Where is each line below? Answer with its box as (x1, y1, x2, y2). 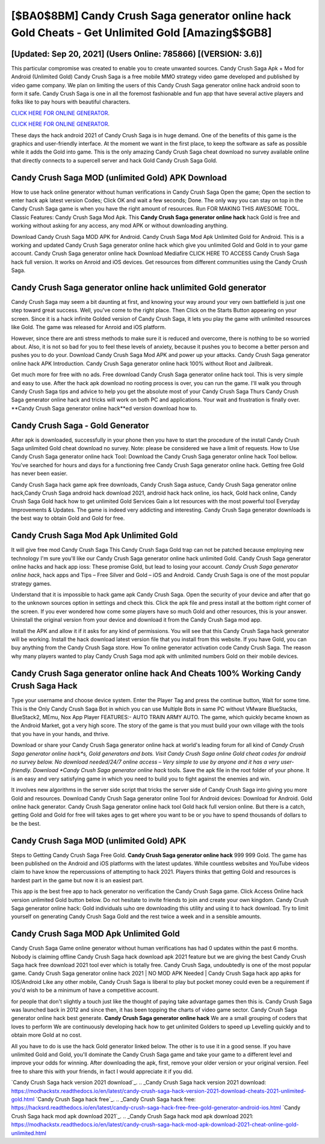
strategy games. (11, 580, 52, 587)
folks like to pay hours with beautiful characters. (11, 98, 131, 105)
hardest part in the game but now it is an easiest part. (11, 876, 144, 884)
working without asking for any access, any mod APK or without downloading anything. (11, 222, 228, 229)
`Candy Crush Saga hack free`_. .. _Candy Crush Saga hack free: (36, 1095, 196, 1102)
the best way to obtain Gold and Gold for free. (11, 515, 125, 522)
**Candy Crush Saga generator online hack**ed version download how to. (11, 404, 198, 412)
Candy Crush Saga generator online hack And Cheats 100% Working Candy (11, 668, 302, 678)
